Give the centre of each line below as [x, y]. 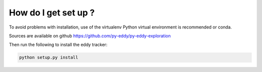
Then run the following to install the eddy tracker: [58, 45]
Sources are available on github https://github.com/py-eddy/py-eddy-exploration [90, 36]
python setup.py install [49, 58]
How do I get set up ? [52, 13]
